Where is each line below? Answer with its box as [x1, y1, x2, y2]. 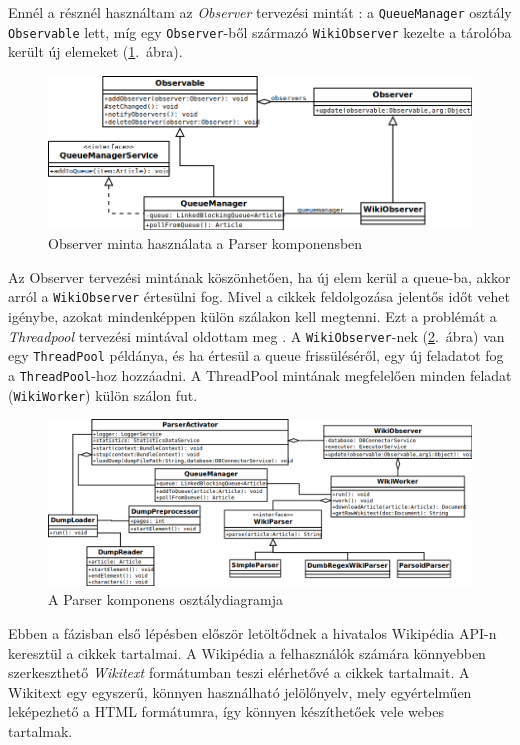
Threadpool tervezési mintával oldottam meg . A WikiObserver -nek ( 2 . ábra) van [8, 325, 505, 346]
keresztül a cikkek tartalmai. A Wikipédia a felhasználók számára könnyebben [8, 642, 486, 663]
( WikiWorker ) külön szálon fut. [8, 384, 198, 405]
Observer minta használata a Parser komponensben [48, 233, 363, 254]
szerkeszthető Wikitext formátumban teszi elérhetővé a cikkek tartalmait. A [8, 662, 470, 683]
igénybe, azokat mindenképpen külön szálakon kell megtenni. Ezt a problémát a [8, 306, 497, 327]
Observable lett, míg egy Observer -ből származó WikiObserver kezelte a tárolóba [8, 21, 512, 42]
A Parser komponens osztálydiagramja [48, 589, 284, 610]
